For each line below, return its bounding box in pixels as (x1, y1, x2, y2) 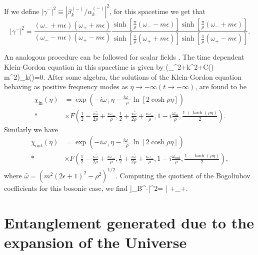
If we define (4, 6, 39, 16)
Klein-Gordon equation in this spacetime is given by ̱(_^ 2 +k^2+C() (4, 61, 214, 72)
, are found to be (195, 81, 246, 92)
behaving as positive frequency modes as (4, 81, 128, 92)
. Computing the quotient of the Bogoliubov (115, 170, 250, 180)
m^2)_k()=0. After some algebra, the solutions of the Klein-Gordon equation (4, 71, 241, 82)
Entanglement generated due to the (4, 212, 254, 232)
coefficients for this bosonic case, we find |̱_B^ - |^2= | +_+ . (4, 182, 188, 193)
